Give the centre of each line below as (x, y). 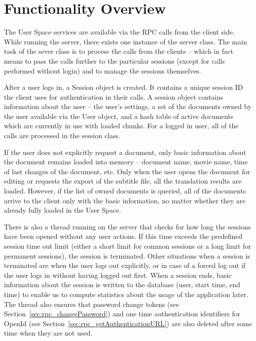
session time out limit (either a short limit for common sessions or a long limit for (128, 246)
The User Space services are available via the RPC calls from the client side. (119, 32)
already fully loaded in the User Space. (63, 210)
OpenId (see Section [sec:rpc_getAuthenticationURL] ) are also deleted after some (128, 323)
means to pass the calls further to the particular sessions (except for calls (114, 60)
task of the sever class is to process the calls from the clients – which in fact (119, 51)
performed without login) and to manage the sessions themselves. (103, 70)
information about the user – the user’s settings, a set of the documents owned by (128, 106)
